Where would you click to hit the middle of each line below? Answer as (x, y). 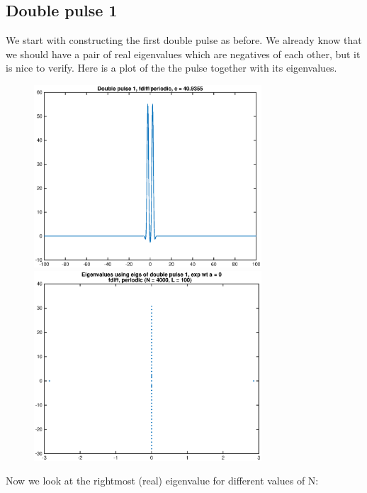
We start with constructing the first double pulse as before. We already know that (184, 40)
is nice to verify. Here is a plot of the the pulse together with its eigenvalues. (171, 68)
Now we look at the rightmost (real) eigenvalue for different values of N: (162, 481)
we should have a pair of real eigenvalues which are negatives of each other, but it (183, 54)
